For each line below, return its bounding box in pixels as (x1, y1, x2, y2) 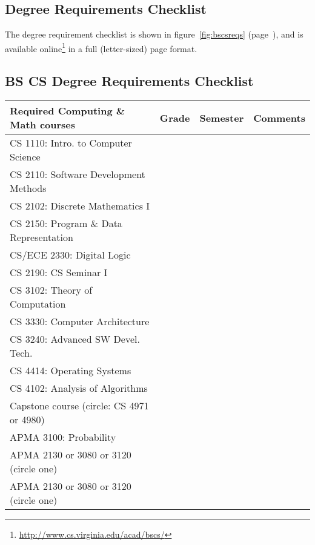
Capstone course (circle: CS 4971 (10, 398, 149, 413)
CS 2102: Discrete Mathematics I (10, 199, 150, 213)
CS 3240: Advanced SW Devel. (10, 332, 140, 346)
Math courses (10, 117, 76, 132)
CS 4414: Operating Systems (10, 363, 131, 378)
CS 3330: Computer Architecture (10, 314, 150, 329)
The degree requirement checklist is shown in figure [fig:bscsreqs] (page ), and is (5, 28, 303, 41)
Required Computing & (10, 104, 125, 118)
